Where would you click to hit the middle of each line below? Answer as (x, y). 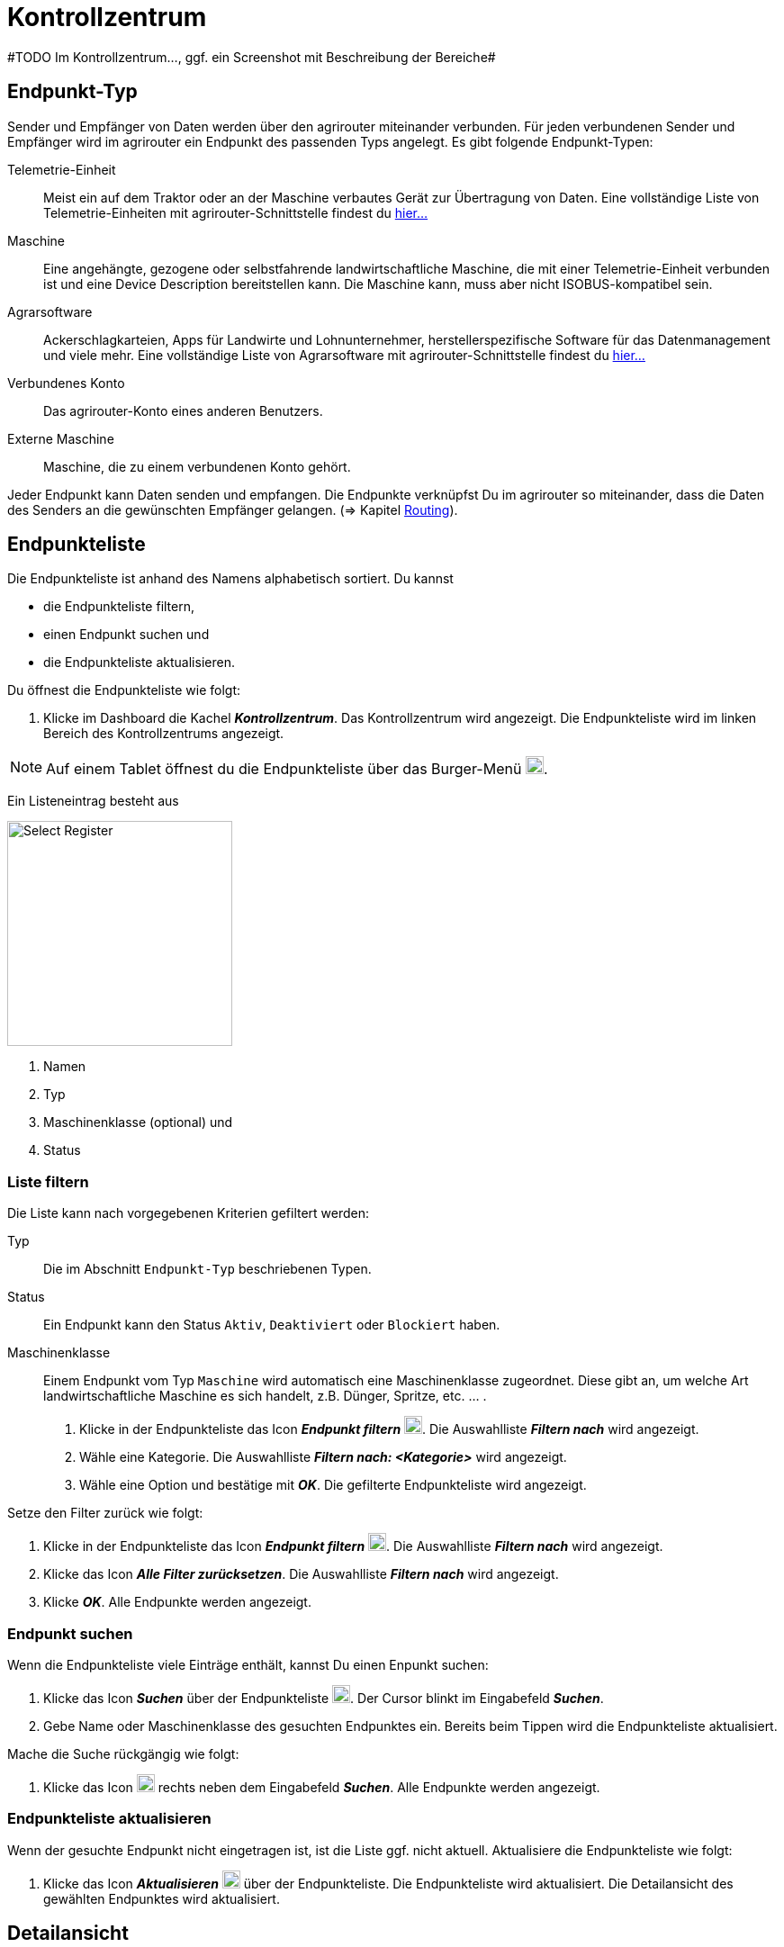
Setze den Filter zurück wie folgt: (105, 1513)
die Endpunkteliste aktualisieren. (139, 663)
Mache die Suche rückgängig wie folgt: (123, 1753)
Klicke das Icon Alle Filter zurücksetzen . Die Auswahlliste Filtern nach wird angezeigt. (301, 1574)
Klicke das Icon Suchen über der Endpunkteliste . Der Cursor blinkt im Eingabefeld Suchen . (324, 1698)
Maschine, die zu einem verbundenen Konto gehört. (197, 466)
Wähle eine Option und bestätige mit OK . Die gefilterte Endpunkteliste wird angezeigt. (333, 1485)
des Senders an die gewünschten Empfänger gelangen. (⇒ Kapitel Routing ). (233, 509)
